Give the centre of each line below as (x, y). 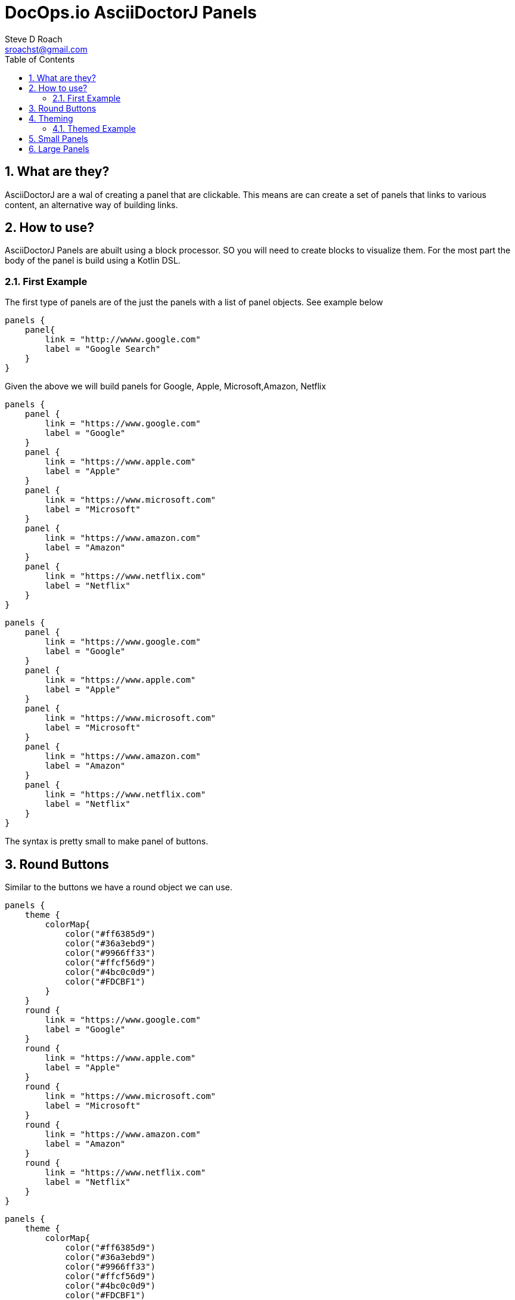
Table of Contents (40, 59)
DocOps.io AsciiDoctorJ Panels (131, 13)
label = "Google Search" (103, 349)
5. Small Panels (58, 138)
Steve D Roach (34, 39)
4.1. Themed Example (94, 128)
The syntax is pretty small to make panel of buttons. (107, 841)
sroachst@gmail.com (46, 49)
